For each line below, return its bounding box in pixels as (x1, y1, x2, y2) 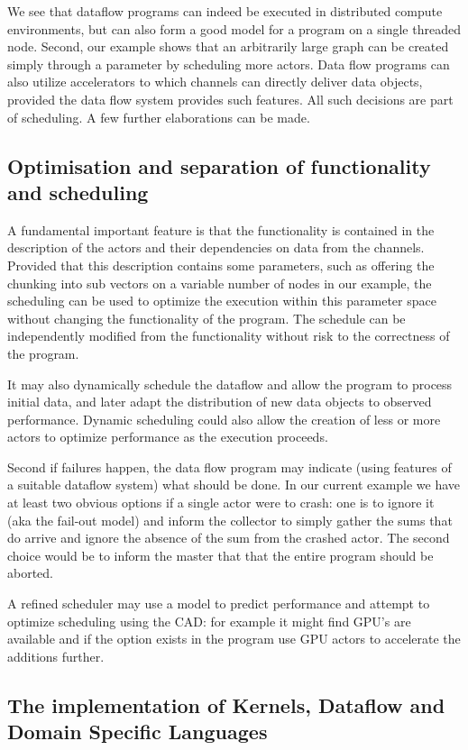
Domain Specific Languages (7, 718, 268, 745)
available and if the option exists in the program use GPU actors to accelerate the (7, 629, 461, 648)
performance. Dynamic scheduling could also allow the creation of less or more (7, 409, 441, 428)
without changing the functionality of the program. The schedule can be (7, 308, 406, 327)
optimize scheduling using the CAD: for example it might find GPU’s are (7, 611, 411, 630)
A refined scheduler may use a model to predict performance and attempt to (7, 594, 430, 613)
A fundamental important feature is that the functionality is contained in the (7, 220, 435, 239)
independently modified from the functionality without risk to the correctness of (7, 326, 450, 345)
